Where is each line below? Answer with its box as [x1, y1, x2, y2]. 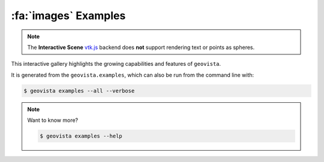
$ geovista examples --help [40, 133, 122, 140]
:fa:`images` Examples [11, 9, 126, 22]
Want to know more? [27, 117, 79, 124]
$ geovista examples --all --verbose [23, 87, 135, 94]
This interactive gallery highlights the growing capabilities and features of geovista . [11, 60, 221, 68]
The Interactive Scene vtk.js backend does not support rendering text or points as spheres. [27, 44, 255, 51]
